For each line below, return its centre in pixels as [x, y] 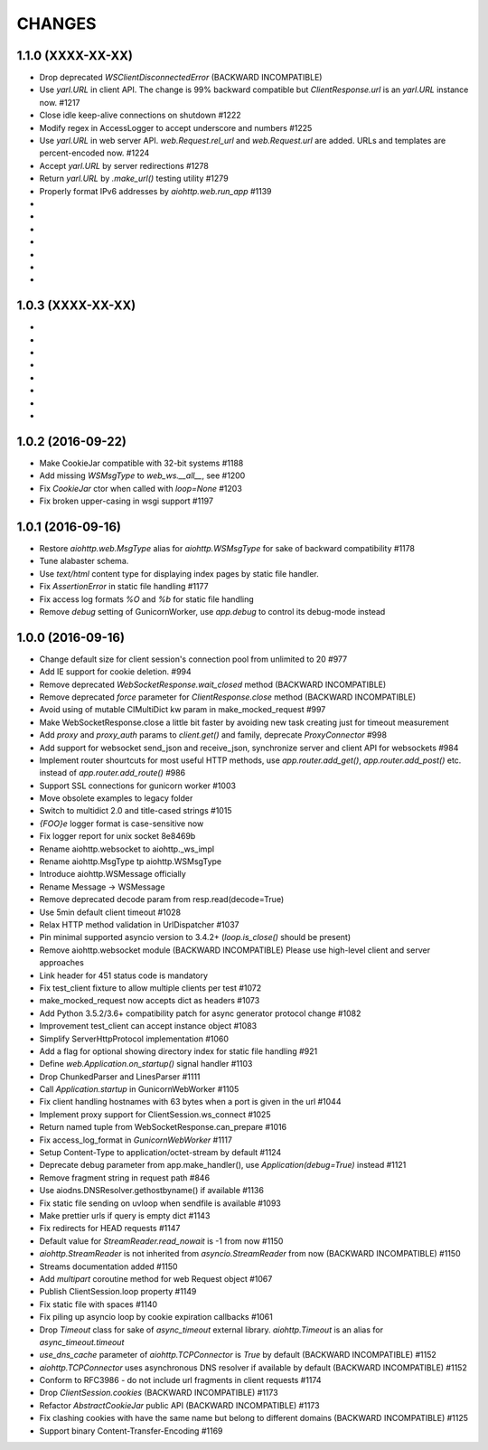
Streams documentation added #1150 [108, 1266]
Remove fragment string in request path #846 [125, 1177]
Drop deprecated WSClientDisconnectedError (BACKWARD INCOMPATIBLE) [181, 78]
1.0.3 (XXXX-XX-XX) [76, 306]
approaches [62, 963]
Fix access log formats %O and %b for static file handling [147, 599]
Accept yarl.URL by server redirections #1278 [124, 165]
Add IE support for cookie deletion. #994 [115, 672]
